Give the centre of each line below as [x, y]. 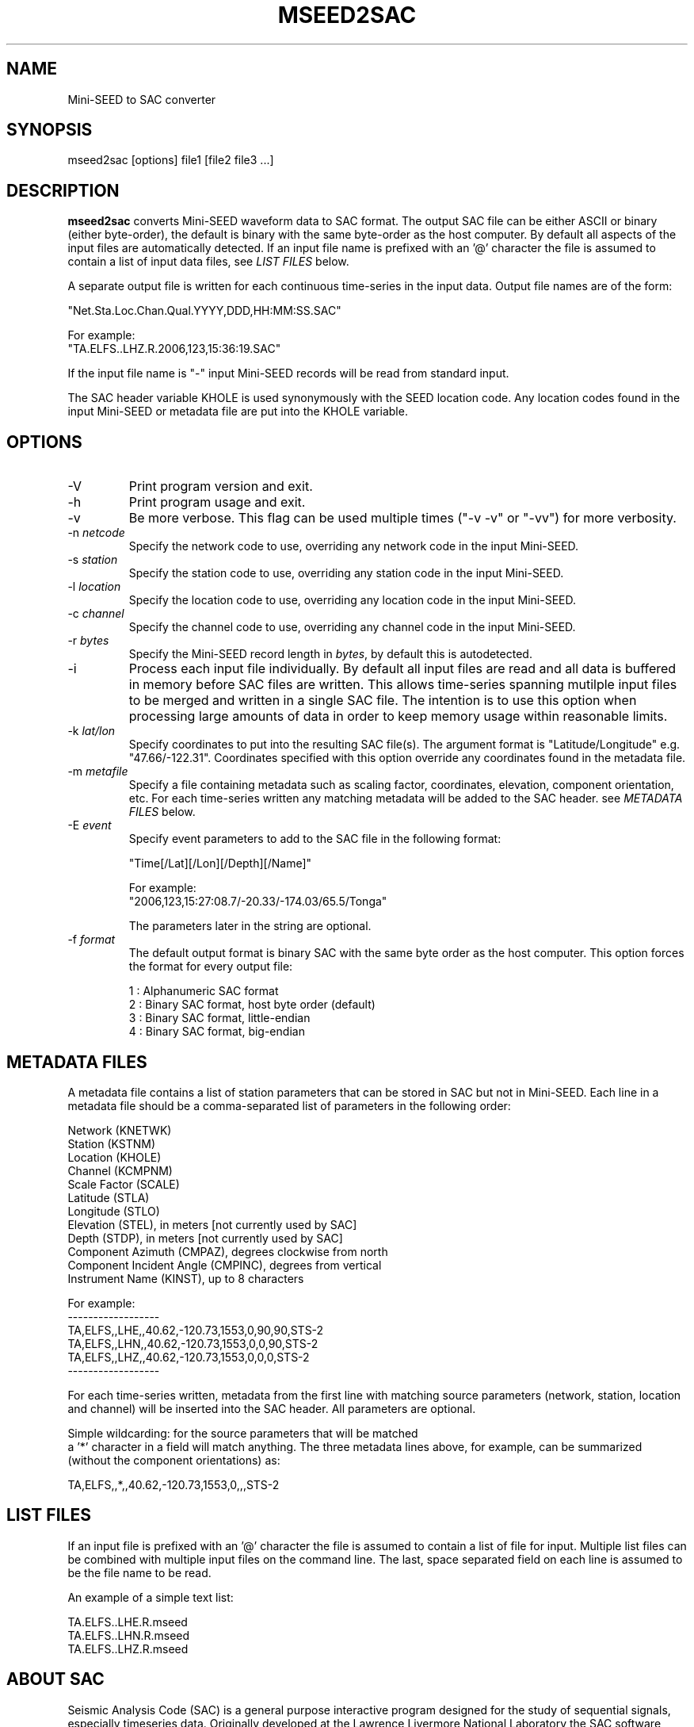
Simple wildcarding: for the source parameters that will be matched [243, 1433]
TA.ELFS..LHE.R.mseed [128, 1622]
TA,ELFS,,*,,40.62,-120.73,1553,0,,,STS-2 [173, 1484]
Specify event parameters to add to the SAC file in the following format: [315, 839]
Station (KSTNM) [112, 1143]
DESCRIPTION [63, 190]
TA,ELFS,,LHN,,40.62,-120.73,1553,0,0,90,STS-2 [193, 1343]
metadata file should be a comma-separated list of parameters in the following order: [289, 1105]
